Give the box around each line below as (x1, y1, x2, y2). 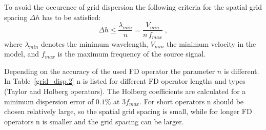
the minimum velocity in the (167, 38, 256, 49)
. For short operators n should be (139, 96, 244, 106)
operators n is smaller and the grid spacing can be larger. (4, 116, 184, 126)
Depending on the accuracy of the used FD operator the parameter (4, 65, 215, 76)
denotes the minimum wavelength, (40, 38, 148, 49)
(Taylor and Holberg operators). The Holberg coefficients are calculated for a (4, 86, 246, 97)
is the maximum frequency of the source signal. (57, 48, 206, 59)
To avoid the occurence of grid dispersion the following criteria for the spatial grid (4, 2, 262, 12)
